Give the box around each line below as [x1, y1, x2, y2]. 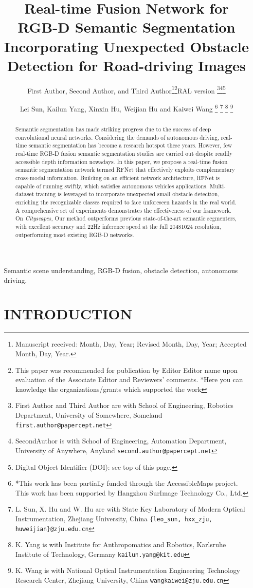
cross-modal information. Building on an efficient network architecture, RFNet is [15, 173, 220, 182]
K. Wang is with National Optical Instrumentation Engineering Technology [15, 565, 240, 575]
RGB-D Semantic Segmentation [18, 17, 235, 37]
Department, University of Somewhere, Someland [15, 410, 163, 420]
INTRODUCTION [4, 303, 133, 323]
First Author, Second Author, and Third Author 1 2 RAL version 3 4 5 [27, 84, 226, 95]
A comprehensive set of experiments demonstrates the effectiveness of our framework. [15, 206, 232, 214]
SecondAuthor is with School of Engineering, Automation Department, [15, 436, 227, 446]
